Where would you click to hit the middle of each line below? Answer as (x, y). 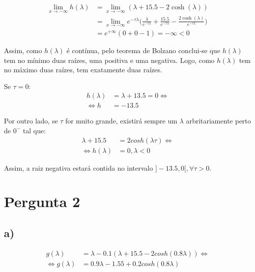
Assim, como (23, 50)
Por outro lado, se (31, 121)
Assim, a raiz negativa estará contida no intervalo (79, 167)
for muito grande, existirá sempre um (121, 121)
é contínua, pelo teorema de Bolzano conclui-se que (143, 50)
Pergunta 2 (42, 201)
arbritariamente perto (218, 121)
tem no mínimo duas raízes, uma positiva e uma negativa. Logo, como (109, 60)
